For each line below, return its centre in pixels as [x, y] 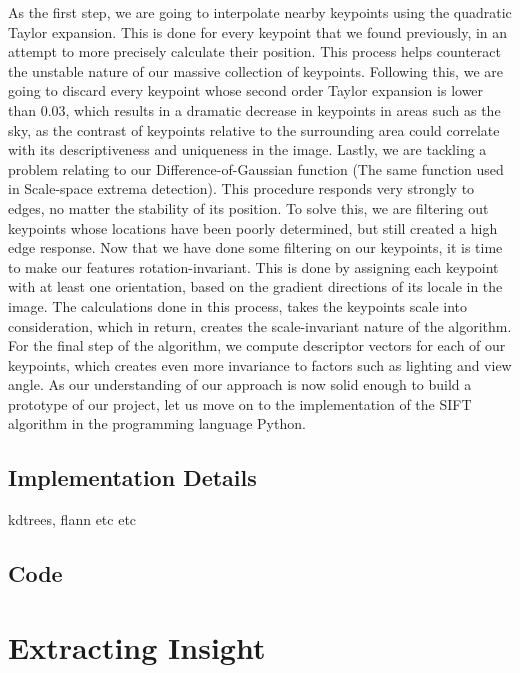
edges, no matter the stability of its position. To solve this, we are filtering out [248, 207]
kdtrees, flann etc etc [72, 519]
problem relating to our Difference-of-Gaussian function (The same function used [256, 168]
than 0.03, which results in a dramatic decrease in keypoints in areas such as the [254, 109]
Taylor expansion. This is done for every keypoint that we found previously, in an [258, 31]
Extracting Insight [137, 646]
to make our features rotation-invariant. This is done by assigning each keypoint [253, 266]
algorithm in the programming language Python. [157, 423]
